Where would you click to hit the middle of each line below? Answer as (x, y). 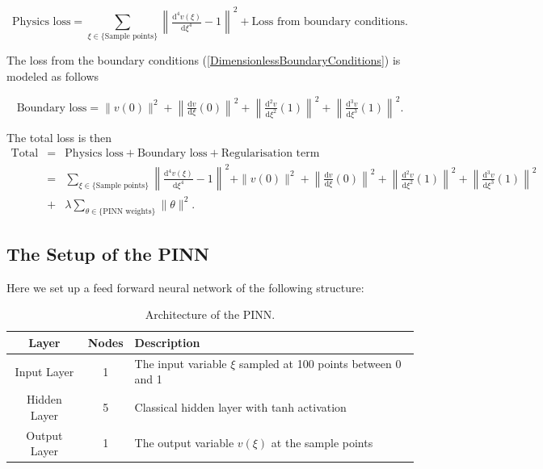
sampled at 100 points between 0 (320, 363)
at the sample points (322, 443)
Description (167, 342)
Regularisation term (270, 153)
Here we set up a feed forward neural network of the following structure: (185, 287)
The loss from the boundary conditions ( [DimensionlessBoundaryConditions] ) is (204, 60)
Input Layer (44, 371)
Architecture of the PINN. (210, 314)
